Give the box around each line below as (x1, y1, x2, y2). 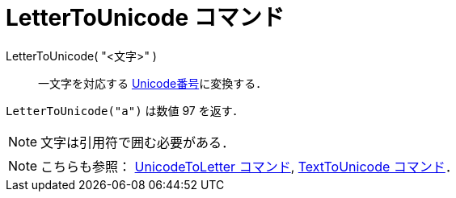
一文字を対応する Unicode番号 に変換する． (38, 76, 268, 90)
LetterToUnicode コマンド (6, 4, 285, 31)
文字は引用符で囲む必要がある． (40, 134, 235, 151)
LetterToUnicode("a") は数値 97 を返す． (6, 103, 244, 118)
